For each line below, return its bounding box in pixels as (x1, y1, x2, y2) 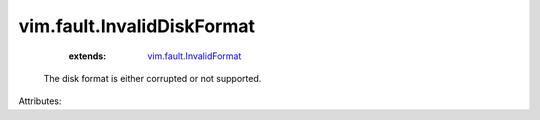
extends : (68, 50, 107, 62)
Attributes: (18, 95, 62, 107)
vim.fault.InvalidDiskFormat (18, 15, 255, 37)
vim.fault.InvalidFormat (147, 50, 242, 62)
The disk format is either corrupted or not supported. (43, 72, 262, 84)
